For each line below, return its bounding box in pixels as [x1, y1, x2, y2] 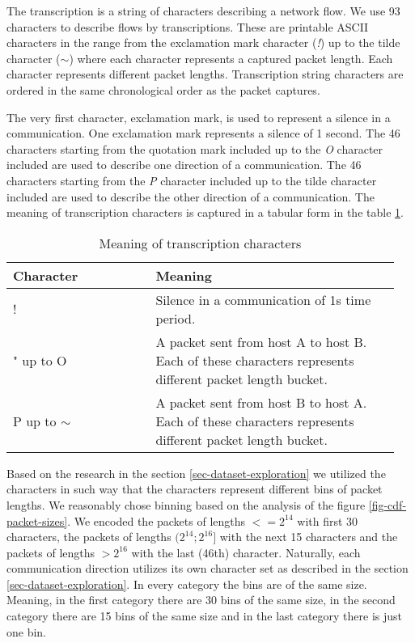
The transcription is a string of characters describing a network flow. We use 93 [6, 2, 400, 19]
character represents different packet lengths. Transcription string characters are [6, 66, 404, 82]
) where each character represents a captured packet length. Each [69, 49, 393, 66]
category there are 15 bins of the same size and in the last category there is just [6, 607, 403, 624]
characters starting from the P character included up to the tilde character [6, 171, 377, 188]
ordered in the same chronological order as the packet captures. [6, 81, 320, 98]
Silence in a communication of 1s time [155, 290, 371, 309]
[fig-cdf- [368, 496, 407, 513]
